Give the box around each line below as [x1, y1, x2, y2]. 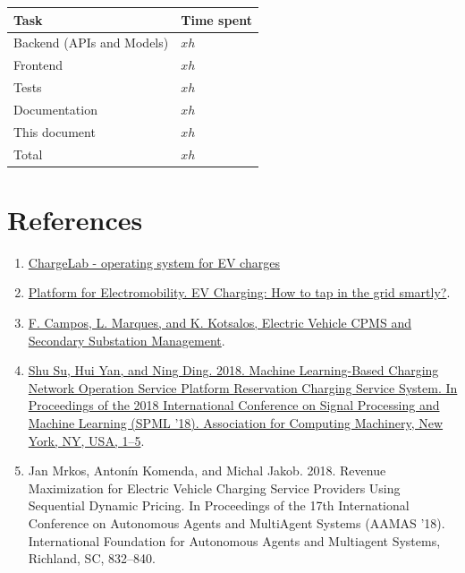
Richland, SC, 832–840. [28, 549, 156, 568]
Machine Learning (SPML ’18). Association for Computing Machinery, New [28, 413, 444, 432]
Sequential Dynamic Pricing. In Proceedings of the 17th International [28, 496, 410, 515]
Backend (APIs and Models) [13, 33, 169, 52]
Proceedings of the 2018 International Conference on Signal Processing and [28, 396, 440, 415]
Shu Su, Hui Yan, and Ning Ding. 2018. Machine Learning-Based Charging [28, 361, 439, 380]
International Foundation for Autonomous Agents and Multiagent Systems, [28, 531, 441, 550]
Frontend [13, 56, 63, 74]
